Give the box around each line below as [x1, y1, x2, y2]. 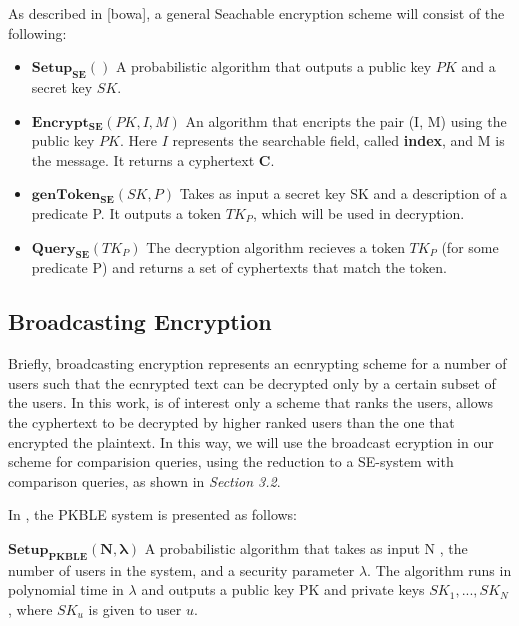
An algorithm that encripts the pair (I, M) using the [185, 110, 507, 131]
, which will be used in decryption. [252, 202, 465, 223]
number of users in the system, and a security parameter [8, 559, 355, 580]
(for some [441, 236, 499, 257]
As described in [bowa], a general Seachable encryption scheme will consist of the [8, 3, 505, 23]
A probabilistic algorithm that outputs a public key [115, 56, 432, 77]
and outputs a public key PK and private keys [141, 579, 425, 600]
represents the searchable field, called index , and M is [172, 130, 505, 151]
